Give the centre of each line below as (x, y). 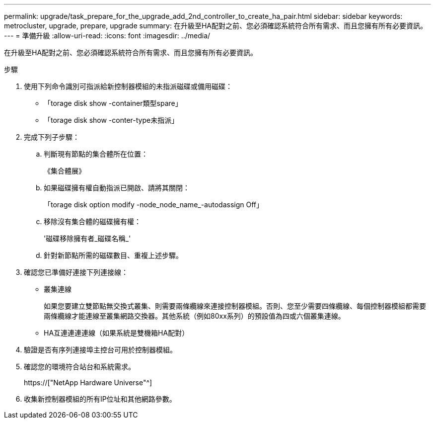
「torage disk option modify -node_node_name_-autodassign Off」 (154, 205)
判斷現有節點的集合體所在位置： (96, 154)
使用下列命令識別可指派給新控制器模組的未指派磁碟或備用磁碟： (128, 86)
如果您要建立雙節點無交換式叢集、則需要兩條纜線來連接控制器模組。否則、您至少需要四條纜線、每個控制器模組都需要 (235, 306)
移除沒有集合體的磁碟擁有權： (92, 221)
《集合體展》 (65, 171)
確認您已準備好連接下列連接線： (76, 272)
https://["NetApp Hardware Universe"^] (88, 382)
